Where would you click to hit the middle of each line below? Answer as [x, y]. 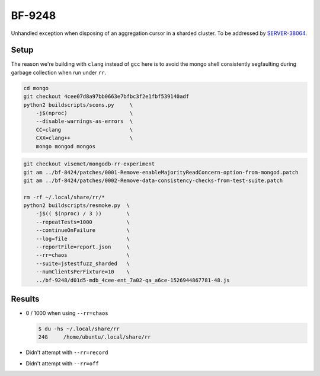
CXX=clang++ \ [84, 138]
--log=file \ [83, 238]
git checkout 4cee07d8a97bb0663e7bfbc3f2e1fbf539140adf [106, 97]
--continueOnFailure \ [83, 230]
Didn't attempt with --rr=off [62, 363]
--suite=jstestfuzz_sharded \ [83, 263]
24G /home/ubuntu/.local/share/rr [95, 337]
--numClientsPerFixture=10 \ [83, 272]
